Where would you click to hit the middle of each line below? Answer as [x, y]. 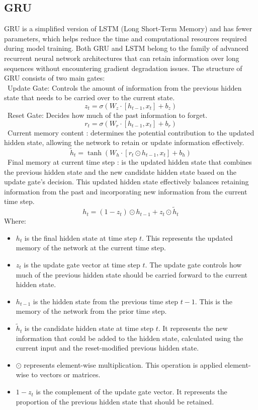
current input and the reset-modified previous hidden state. [107, 348]
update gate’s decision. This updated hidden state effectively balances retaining [126, 182]
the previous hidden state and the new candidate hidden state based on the [120, 172]
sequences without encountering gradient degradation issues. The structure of [123, 68]
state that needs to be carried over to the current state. [90, 97]
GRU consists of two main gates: [55, 78]
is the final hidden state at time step [81, 237]
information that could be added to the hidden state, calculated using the [130, 338]
